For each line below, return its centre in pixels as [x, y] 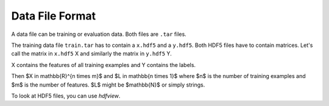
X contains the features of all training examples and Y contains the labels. [104, 65]
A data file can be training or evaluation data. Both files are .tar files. [99, 34]
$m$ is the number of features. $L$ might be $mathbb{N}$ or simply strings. [108, 85]
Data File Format [54, 16]
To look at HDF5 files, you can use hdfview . [66, 96]
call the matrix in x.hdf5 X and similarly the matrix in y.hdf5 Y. [91, 54]
